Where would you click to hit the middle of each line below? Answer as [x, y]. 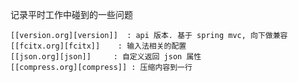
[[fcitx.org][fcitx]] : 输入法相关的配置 [98, 46]
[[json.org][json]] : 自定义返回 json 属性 [106, 57]
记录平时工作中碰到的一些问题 [71, 14]
